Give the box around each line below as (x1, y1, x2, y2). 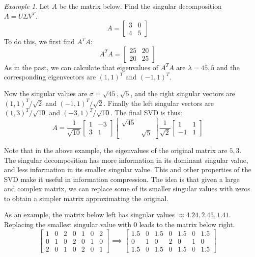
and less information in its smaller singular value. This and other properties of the (4, 164, 252, 175)
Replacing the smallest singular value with (4, 219, 132, 230)
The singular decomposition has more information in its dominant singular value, (4, 154, 248, 165)
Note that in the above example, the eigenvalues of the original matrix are (4, 145, 227, 155)
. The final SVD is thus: (110, 107, 182, 118)
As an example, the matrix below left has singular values (4, 209, 175, 220)
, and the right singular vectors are (130, 88, 235, 98)
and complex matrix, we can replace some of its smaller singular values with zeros (4, 183, 251, 194)
